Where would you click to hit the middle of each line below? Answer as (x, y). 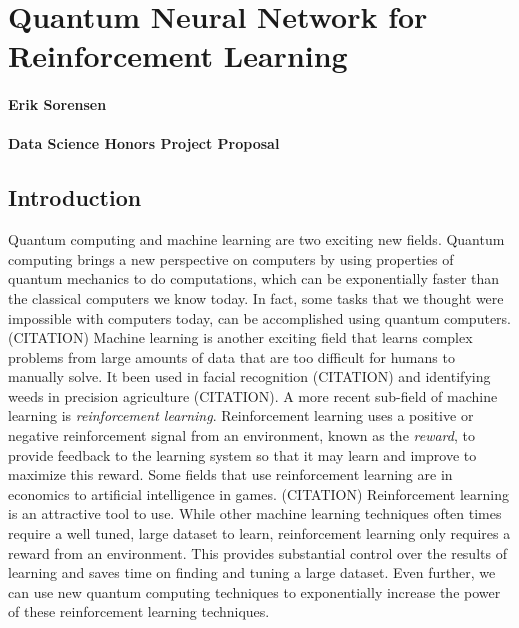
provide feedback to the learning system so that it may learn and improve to (242, 454)
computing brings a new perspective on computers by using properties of (231, 258)
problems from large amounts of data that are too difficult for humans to (231, 356)
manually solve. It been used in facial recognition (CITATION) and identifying (249, 376)
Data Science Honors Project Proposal (144, 143)
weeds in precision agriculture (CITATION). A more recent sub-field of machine (253, 395)
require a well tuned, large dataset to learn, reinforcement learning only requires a (259, 533)
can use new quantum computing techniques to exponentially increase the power (254, 591)
